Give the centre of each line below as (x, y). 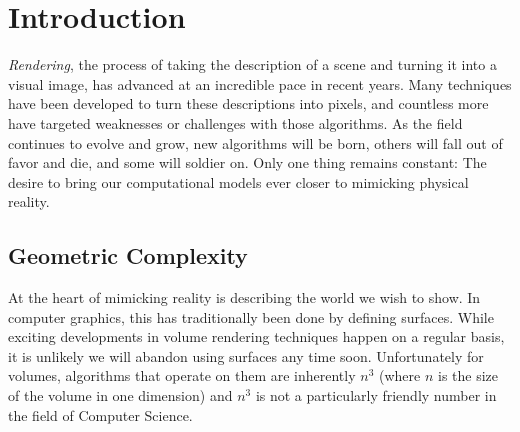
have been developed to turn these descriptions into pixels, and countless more (248, 103)
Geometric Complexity (128, 255)
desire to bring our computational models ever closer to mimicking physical (238, 181)
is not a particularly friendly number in (376, 395)
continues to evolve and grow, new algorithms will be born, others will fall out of (255, 142)
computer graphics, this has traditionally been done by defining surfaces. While (251, 316)
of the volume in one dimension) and (120, 395)
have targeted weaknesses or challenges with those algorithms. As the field (235, 122)
